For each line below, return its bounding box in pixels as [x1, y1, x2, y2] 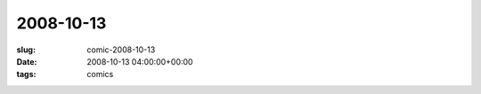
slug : [16, 44, 36, 55]
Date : [16, 56, 37, 67]
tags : [16, 69, 37, 80]
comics [86, 69, 114, 80]
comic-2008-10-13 [86, 44, 156, 55]
